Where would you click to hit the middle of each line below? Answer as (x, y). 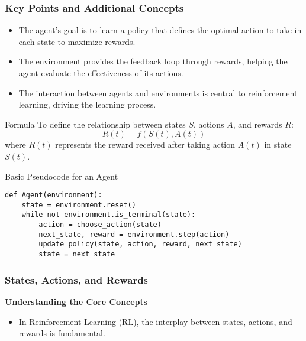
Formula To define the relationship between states (95, 124)
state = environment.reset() (79, 205)
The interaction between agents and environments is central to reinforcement (158, 92)
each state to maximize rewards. (77, 41)
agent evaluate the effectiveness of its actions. (101, 73)
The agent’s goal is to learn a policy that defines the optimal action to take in (160, 30)
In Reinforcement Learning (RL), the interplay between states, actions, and (155, 321)
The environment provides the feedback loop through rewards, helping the (153, 61)
